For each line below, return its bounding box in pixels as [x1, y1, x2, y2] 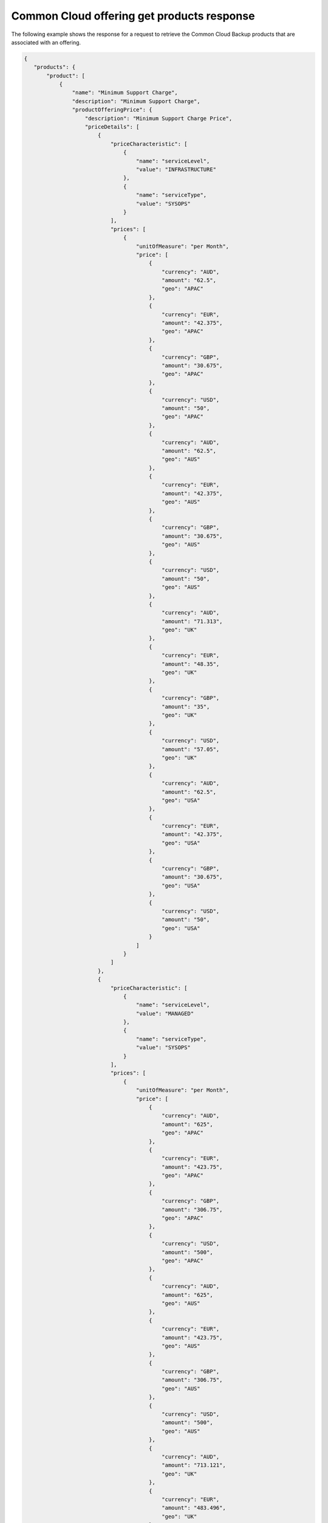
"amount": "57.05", [162, 746, 220, 752]
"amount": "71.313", [162, 618, 223, 624]
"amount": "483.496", [162, 1505, 226, 1511]
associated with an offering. [11, 38, 81, 46]
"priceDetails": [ [84, 124, 140, 130]
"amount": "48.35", [162, 660, 220, 667]
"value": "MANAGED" [135, 1010, 194, 1017]
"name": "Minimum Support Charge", [72, 89, 179, 96]
